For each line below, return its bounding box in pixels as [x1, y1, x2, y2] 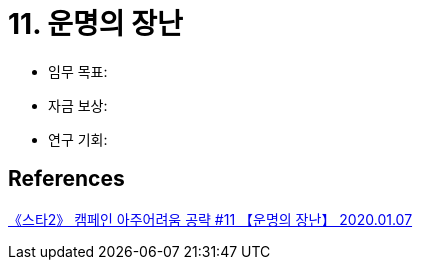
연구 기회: [48, 130, 108, 148]
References [8, 166, 125, 192]
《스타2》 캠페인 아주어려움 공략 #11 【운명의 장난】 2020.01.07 [8, 210, 413, 228]
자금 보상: [48, 96, 108, 114]
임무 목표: [48, 62, 108, 80]
